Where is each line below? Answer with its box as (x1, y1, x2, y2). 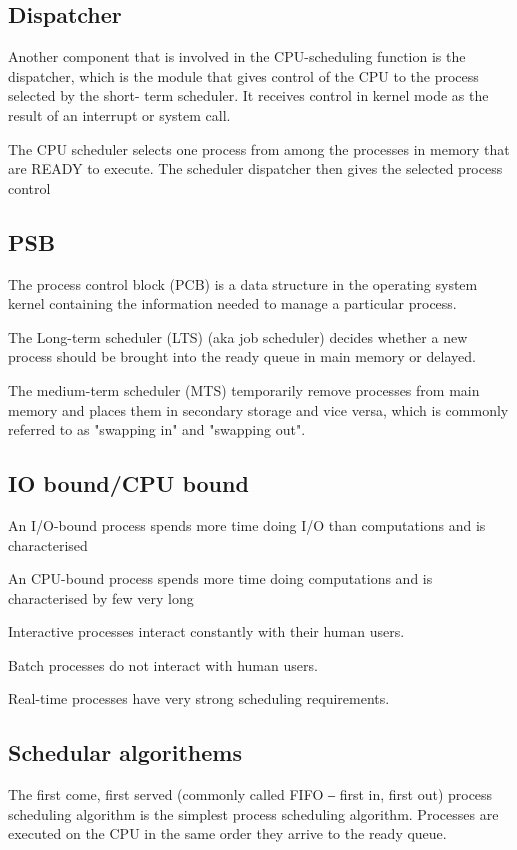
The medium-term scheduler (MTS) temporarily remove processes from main (8, 379, 480, 400)
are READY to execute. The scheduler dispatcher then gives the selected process (8, 158, 503, 179)
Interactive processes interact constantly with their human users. (8, 621, 405, 642)
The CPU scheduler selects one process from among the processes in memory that (8, 138, 510, 159)
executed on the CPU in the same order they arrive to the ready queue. (8, 823, 447, 844)
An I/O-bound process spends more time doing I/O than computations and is (8, 514, 486, 535)
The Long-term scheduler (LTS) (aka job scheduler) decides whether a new (8, 326, 468, 347)
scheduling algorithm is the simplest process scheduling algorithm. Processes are (8, 803, 499, 824)
